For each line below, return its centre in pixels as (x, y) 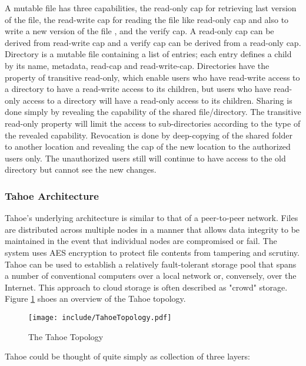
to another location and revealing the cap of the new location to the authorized (148, 146)
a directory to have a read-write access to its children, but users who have (138, 89)
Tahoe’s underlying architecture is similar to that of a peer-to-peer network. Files (152, 218)
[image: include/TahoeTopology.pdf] (100, 317)
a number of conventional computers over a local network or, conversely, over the (151, 276)
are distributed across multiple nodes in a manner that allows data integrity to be (152, 229)
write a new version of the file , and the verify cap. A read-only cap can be (139, 31)
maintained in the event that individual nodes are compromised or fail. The (141, 241)
